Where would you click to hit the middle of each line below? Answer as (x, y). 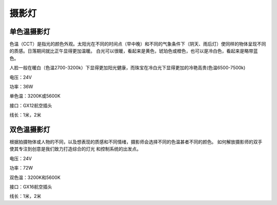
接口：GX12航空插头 (31, 105)
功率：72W (21, 168)
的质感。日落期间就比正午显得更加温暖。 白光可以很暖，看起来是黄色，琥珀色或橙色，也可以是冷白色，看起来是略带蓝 (134, 51)
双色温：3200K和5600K (35, 177)
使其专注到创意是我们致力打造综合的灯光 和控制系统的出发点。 (75, 149)
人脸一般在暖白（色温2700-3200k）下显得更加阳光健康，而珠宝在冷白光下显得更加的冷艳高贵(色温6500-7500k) (127, 68)
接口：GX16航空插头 (31, 187)
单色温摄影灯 (30, 32)
